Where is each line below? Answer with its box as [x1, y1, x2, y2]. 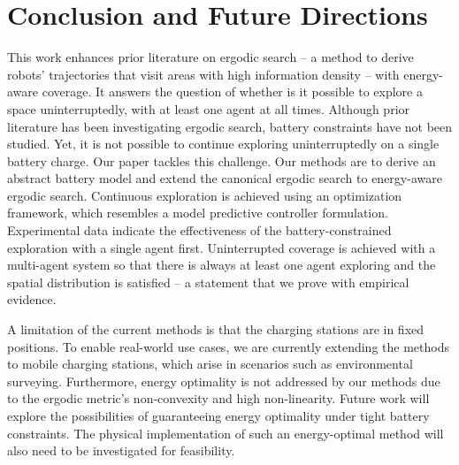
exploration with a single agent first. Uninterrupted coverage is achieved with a [7, 238, 436, 256]
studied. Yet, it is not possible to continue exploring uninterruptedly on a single [7, 134, 440, 153]
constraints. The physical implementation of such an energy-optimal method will [7, 423, 444, 442]
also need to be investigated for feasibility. [7, 441, 235, 460]
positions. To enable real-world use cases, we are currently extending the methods [7, 337, 449, 355]
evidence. [7, 290, 57, 309]
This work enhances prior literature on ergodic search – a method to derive [7, 48, 414, 66]
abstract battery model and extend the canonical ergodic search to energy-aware [7, 169, 442, 187]
